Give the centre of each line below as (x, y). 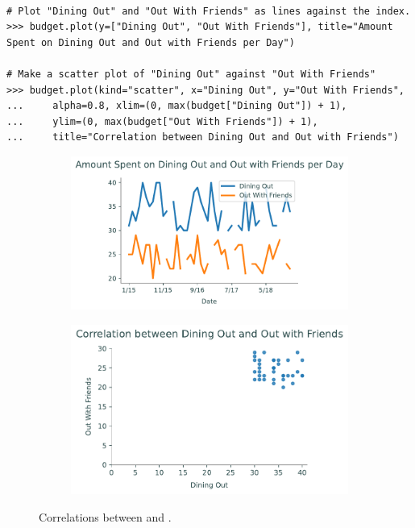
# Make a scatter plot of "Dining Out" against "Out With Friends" (191, 74)
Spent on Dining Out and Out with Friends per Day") (151, 42)
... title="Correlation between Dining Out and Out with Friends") (203, 137)
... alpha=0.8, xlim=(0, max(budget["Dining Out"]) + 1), (177, 106)
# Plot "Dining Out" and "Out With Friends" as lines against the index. (209, 11)
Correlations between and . (105, 516)
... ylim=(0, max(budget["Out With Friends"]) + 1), (162, 121)
